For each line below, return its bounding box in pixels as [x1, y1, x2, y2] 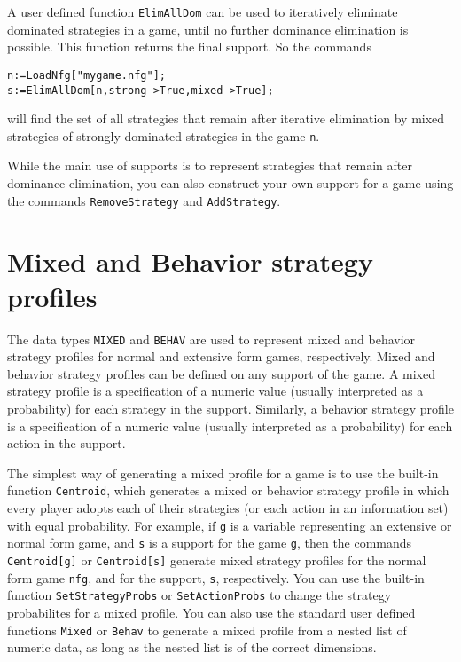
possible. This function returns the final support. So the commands [7, 37, 371, 56]
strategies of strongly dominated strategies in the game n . [7, 126, 320, 145]
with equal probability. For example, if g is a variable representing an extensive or [7, 516, 452, 534]
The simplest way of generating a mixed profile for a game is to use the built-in [7, 463, 439, 482]
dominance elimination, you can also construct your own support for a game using [7, 174, 454, 192]
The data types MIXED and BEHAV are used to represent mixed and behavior [7, 329, 416, 348]
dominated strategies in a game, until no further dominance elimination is [7, 20, 409, 38]
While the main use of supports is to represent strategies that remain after [7, 156, 412, 175]
